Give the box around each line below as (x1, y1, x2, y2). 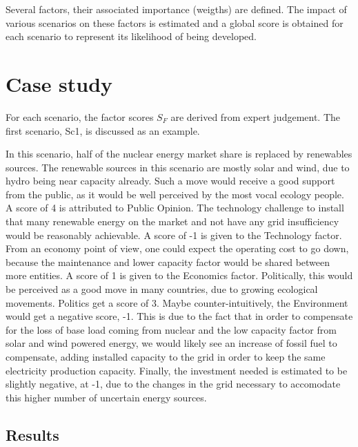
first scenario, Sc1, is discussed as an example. (6, 123, 200, 137)
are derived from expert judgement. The (170, 109, 341, 124)
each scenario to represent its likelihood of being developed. (6, 29, 257, 44)
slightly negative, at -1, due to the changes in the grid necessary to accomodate (6, 377, 341, 391)
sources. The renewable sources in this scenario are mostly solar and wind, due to (6, 160, 350, 174)
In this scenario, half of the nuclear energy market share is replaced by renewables (6, 146, 352, 161)
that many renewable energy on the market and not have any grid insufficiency (6, 214, 339, 229)
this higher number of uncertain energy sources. (6, 390, 207, 404)
